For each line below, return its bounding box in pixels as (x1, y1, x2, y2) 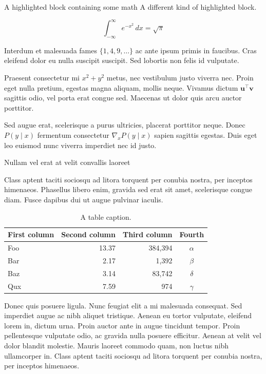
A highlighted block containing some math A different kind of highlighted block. (4, 2, 257, 12)
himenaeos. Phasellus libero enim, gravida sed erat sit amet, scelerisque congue (4, 184, 253, 195)
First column (8, 229, 54, 240)
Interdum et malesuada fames (4, 45, 98, 55)
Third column (122, 229, 173, 240)
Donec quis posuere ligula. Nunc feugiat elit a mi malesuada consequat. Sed (4, 300, 242, 310)
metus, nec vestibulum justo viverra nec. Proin (106, 72, 254, 83)
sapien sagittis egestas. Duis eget (154, 130, 257, 140)
